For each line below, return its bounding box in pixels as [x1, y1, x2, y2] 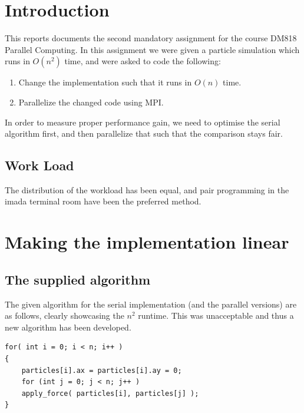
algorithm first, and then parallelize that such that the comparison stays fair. [5, 127, 283, 140]
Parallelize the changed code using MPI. [18, 95, 164, 108]
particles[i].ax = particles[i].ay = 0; [21, 366, 182, 375]
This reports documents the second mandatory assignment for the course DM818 [5, 32, 297, 44]
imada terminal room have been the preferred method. [5, 195, 201, 207]
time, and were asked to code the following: [64, 55, 221, 67]
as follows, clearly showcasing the [5, 309, 124, 322]
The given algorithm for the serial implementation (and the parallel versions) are [5, 298, 297, 310]
